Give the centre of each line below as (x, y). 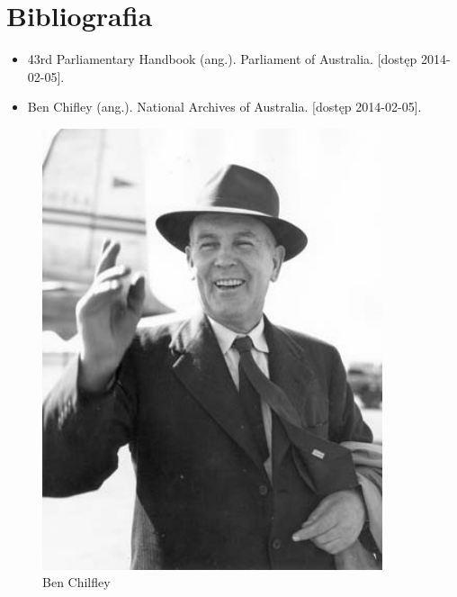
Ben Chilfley (76, 582)
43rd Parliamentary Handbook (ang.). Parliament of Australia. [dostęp (222, 59)
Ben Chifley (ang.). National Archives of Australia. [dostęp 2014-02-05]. (224, 107)
